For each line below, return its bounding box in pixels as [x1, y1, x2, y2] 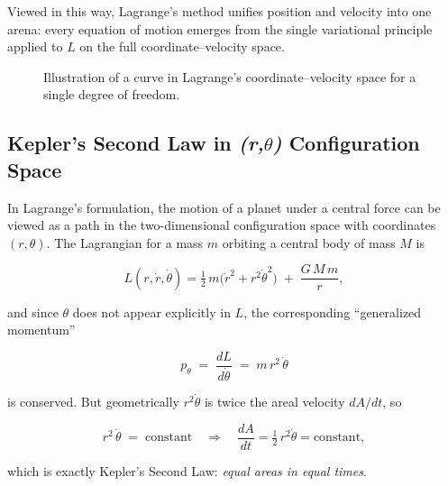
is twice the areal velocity [204, 392, 345, 411]
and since [7, 302, 59, 321]
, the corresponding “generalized [243, 302, 422, 321]
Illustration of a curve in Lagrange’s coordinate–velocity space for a [43, 67, 416, 86]
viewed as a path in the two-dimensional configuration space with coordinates [7, 215, 436, 234]
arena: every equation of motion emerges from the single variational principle [7, 19, 433, 38]
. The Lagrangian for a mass [46, 233, 204, 252]
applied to [7, 37, 63, 56]
